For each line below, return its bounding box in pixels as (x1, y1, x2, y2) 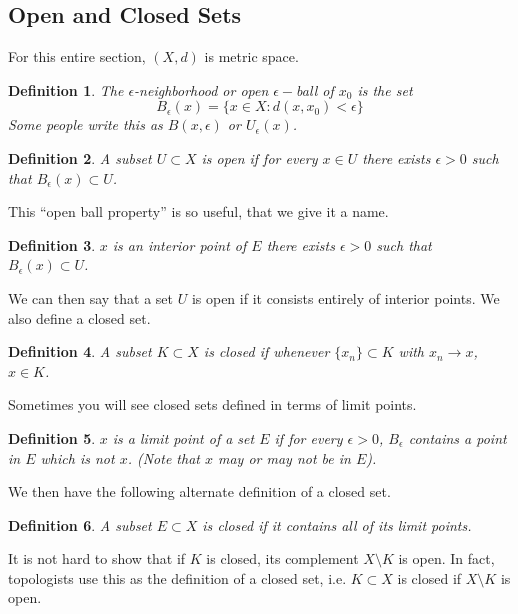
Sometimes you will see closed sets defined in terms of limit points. (8, 394, 417, 415)
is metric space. (204, 46, 299, 67)
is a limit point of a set (112, 427, 255, 448)
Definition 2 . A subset (8, 147, 152, 168)
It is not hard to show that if (8, 548, 186, 569)
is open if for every (201, 147, 318, 168)
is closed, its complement (206, 548, 359, 569)
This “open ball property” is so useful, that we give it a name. (8, 201, 389, 222)
